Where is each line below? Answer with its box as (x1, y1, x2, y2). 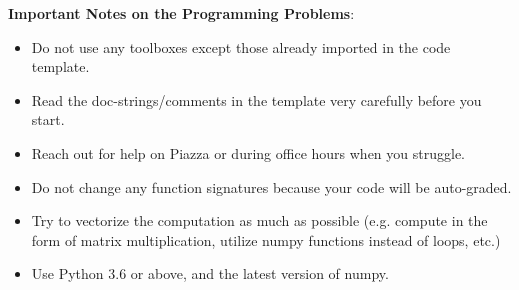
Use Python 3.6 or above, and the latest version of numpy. (31, 263, 389, 284)
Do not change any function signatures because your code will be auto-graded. (31, 176, 512, 197)
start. (31, 109, 65, 130)
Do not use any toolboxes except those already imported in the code (31, 36, 451, 57)
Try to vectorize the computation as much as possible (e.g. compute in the (31, 210, 488, 231)
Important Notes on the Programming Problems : (8, 3, 355, 23)
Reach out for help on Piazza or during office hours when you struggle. (31, 142, 465, 163)
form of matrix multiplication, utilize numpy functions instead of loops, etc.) (31, 229, 501, 250)
